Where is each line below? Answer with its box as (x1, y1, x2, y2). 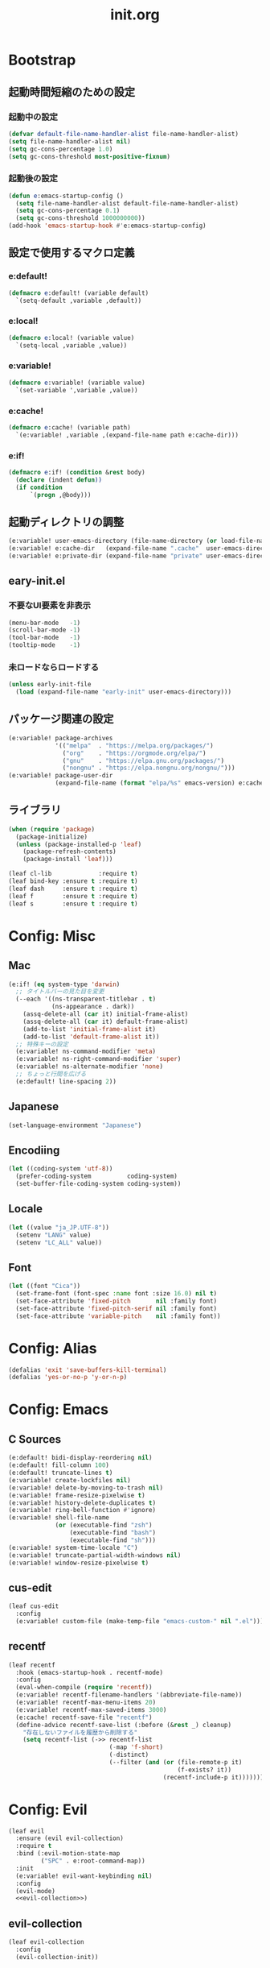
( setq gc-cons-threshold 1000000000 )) (15, 214, 146, 222)
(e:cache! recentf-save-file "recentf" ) (15, 1713, 153, 1721)
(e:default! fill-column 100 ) (8, 1461, 110, 1469)
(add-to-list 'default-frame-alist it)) (22, 1033, 160, 1041)
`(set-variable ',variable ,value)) (15, 386, 138, 394)
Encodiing (8, 1143, 60, 1157)
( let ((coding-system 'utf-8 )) (8, 1165, 113, 1173)
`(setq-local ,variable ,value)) (15, 341, 128, 350)
